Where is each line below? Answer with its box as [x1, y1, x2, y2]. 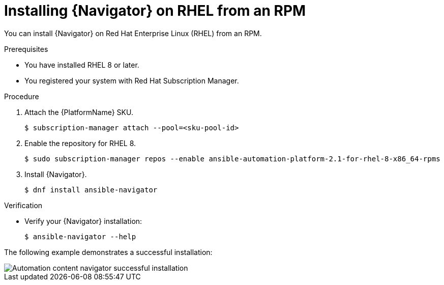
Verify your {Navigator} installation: [24, 216, 142, 225]
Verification [4, 201, 43, 210]
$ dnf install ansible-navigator [24, 185, 158, 194]
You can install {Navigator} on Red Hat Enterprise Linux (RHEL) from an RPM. [4, 28, 262, 38]
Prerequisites [4, 44, 48, 53]
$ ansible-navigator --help [24, 232, 136, 241]
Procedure [4, 92, 39, 101]
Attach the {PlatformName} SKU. [24, 107, 133, 117]
